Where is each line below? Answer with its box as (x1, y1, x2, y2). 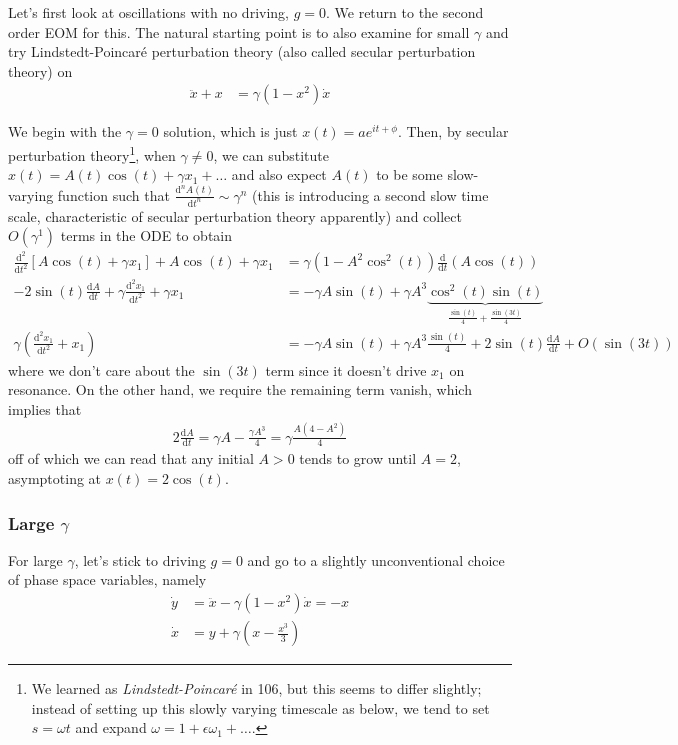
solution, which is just (163, 121, 298, 142)
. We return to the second (326, 2, 484, 22)
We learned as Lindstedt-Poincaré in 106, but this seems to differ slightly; (31, 678, 482, 699)
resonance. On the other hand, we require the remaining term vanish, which (8, 379, 472, 400)
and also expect (231, 164, 327, 185)
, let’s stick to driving (74, 549, 206, 570)
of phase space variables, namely (8, 569, 207, 590)
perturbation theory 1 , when (8, 142, 176, 165)
